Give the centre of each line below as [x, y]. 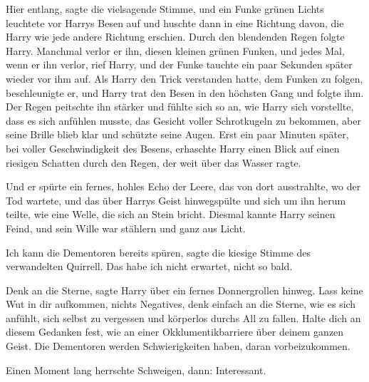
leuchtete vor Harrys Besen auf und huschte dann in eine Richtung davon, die [175, 22]
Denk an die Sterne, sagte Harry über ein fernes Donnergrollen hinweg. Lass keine [184, 290]
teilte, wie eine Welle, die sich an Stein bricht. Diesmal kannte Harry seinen [171, 214]
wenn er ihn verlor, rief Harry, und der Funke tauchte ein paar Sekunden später [179, 64]
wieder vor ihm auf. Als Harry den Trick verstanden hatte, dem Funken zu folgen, [184, 78]
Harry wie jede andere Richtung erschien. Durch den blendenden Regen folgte [175, 37]
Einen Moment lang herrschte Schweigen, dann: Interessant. [136, 370]
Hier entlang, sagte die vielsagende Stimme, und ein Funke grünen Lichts [165, 9]
